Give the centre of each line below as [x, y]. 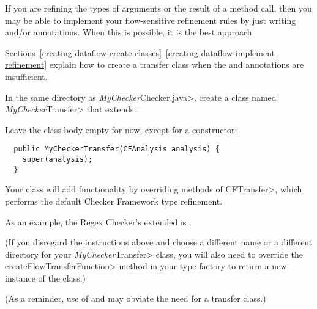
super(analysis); [58, 159]
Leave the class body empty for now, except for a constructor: [121, 129]
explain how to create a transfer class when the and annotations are [177, 64]
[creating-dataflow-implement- [222, 52]
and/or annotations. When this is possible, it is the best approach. [130, 32]
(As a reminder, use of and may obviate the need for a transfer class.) [136, 298]
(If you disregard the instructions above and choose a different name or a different [159, 242]
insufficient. [26, 76]
